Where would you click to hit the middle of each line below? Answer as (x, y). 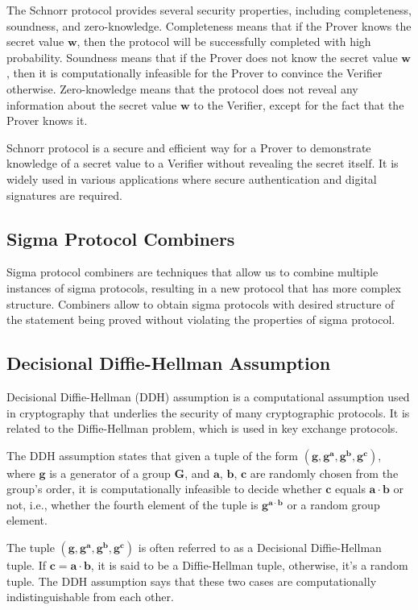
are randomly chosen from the (324, 473)
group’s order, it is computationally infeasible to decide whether (164, 489)
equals (350, 489)
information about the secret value (92, 104)
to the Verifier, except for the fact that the (299, 104)
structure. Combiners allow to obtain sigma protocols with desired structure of (201, 303)
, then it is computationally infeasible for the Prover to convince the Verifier (195, 73)
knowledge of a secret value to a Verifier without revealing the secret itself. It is (203, 163)
